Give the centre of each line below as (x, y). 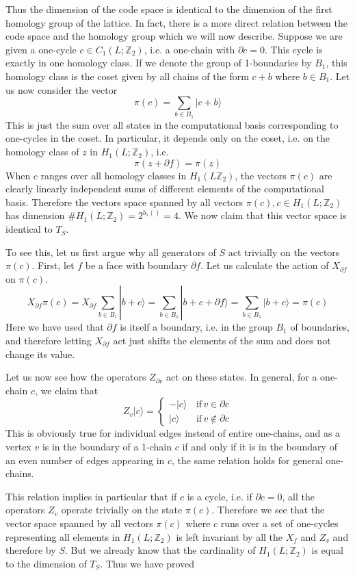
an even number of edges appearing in (85, 460)
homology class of (42, 152)
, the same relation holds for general (247, 460)
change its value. (40, 354)
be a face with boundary (136, 265)
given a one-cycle (41, 49)
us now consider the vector (62, 89)
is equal (327, 550)
